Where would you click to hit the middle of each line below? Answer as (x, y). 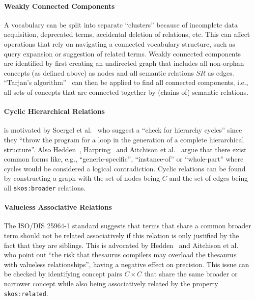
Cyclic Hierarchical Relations (55, 111)
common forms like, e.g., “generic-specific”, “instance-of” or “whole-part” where (124, 159)
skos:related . (26, 293)
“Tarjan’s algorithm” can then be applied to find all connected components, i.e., (126, 82)
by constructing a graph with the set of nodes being (82, 178)
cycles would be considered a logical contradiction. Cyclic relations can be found (125, 168)
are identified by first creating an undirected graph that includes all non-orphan (124, 63)
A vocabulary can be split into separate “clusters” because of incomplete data (121, 24)
